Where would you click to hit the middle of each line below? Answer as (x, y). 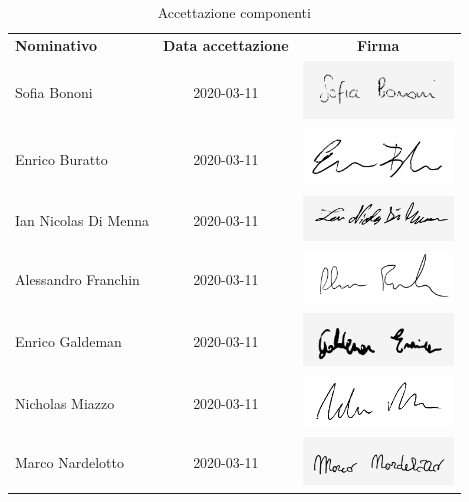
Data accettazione (226, 44)
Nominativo (56, 44)
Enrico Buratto (61, 159)
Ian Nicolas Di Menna (82, 220)
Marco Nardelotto (69, 462)
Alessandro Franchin (77, 278)
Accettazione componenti (234, 12)
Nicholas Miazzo (65, 402)
